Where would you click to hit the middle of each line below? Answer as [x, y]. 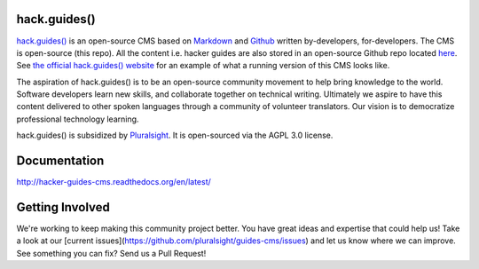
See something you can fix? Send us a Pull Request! [111, 253]
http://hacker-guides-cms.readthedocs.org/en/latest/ [114, 182]
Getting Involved [63, 207]
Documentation [60, 161]
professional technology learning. [78, 119]
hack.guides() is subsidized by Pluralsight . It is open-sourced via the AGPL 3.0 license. [175, 135]
